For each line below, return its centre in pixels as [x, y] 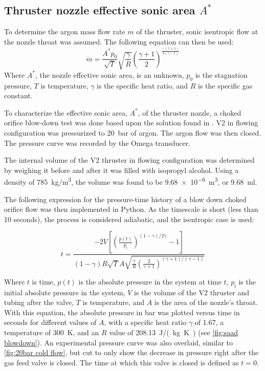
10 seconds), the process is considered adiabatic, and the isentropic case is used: [129, 219]
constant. [18, 95]
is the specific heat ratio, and [142, 85]
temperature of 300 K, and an [52, 332]
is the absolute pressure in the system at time [150, 281]
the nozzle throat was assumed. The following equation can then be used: [119, 41]
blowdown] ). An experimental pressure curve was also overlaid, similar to [119, 342]
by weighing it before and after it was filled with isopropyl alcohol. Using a [122, 170]
